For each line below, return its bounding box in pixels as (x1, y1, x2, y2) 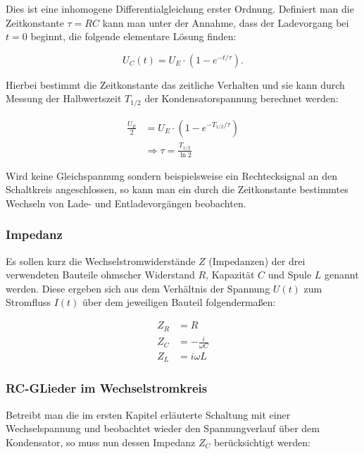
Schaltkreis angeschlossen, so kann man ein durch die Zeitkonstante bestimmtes (6, 182, 349, 197)
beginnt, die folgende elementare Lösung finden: (30, 29, 237, 44)
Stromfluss (6, 295, 51, 309)
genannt (325, 267, 359, 282)
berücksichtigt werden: (213, 434, 310, 449)
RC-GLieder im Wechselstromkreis (6, 379, 208, 397)
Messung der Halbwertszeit (6, 91, 122, 106)
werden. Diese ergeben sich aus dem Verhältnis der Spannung (6, 281, 270, 295)
